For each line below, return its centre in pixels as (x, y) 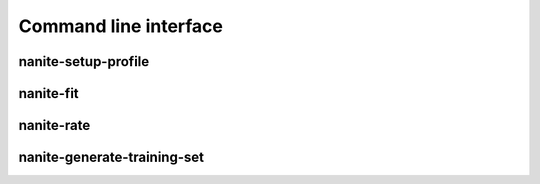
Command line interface (121, 26)
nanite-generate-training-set (111, 157)
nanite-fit (48, 93)
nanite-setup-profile (84, 61)
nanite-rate (54, 125)
